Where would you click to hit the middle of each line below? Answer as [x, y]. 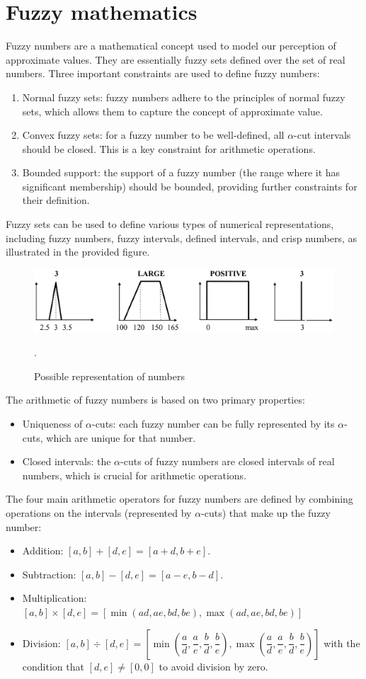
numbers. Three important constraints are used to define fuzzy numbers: [163, 73]
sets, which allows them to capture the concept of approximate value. [172, 111]
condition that [53, 666]
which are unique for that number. [121, 437]
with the [342, 643]
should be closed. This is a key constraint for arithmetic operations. [169, 148]
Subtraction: [49, 574]
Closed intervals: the [67, 461]
